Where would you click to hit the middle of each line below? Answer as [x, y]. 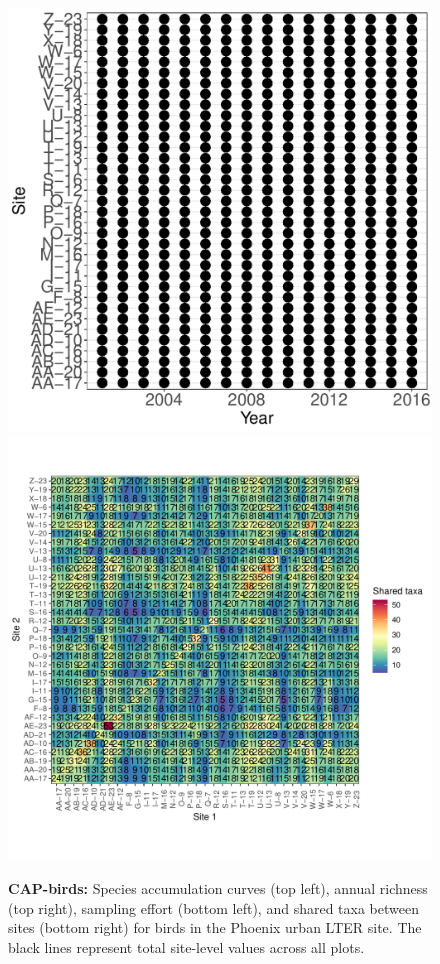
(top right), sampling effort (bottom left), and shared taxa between [213, 907]
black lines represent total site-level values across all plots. [186, 946]
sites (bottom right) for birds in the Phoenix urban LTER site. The [215, 927]
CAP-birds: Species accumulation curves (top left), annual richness [218, 888]
